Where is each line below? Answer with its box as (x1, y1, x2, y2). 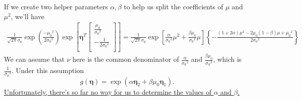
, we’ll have (11, 11, 45, 21)
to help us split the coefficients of (123, 1, 223, 11)
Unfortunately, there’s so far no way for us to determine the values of (4, 86, 212, 97)
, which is (213, 54, 242, 64)
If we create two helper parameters (4, 1, 108, 11)
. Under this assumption (11, 65, 84, 75)
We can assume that (4, 54, 65, 64)
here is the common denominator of (72, 54, 179, 64)
